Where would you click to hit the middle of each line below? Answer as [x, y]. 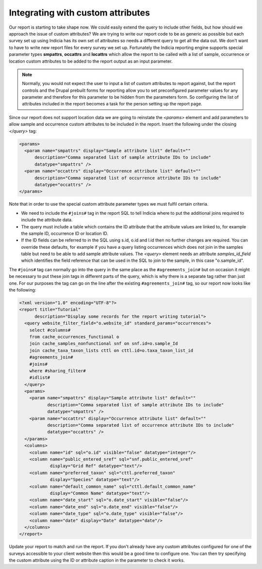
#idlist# [40, 378]
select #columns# [50, 330]
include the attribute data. [47, 220]
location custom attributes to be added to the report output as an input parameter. [91, 61]
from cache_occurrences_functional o [74, 337]
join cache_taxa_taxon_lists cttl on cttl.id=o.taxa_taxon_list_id [111, 350]
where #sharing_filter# [57, 371]
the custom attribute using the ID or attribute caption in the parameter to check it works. [97, 560]
